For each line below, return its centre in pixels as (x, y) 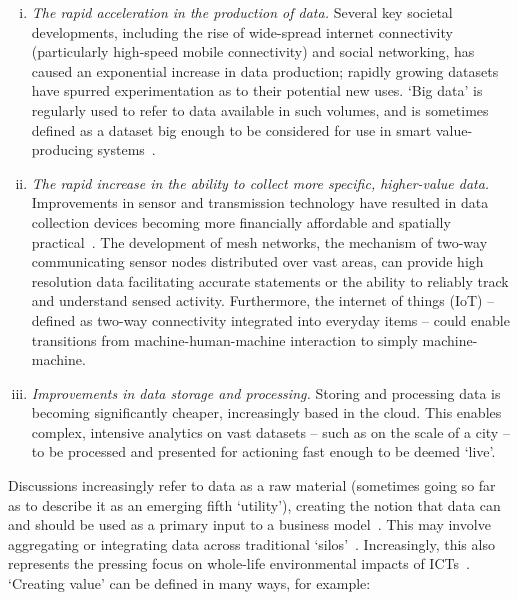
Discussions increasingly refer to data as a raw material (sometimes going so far (252, 485)
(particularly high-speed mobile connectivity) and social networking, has (253, 51)
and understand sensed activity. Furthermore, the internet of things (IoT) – (263, 300)
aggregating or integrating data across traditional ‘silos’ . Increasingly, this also (251, 543)
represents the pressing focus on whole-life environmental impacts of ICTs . (239, 563)
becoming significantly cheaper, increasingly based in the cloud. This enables (266, 412)
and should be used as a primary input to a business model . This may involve (249, 524)
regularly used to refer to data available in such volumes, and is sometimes (260, 109)
